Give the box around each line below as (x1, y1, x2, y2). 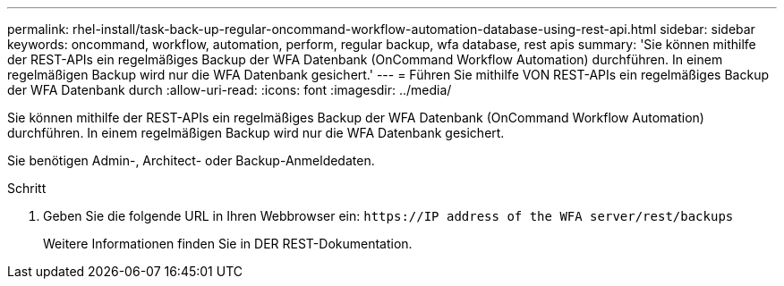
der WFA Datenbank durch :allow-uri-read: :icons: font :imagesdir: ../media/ (7, 82, 452, 97)
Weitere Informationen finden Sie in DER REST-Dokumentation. (43, 236, 413, 251)
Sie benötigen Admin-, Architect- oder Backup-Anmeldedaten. (7, 153, 375, 168)
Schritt (7, 181, 47, 196)
